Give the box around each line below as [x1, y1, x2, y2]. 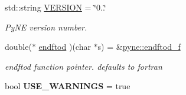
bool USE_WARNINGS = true [5, 80, 130, 92]
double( [5, 40, 32, 53]
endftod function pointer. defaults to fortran [5, 60, 162, 72]
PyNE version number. [5, 21, 87, 33]
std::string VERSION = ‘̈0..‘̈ [5, 1, 106, 13]
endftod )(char [38, 40, 91, 53]
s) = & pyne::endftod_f [97, 40, 181, 53]
